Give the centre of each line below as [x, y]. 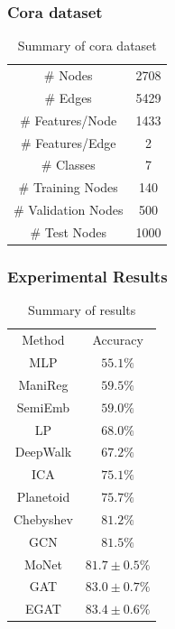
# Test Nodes [68, 231]
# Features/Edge [68, 142]
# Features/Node [69, 120]
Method [43, 340]
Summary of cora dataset [87, 46]
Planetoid [43, 497]
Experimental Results [87, 276]
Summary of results [82, 310]
